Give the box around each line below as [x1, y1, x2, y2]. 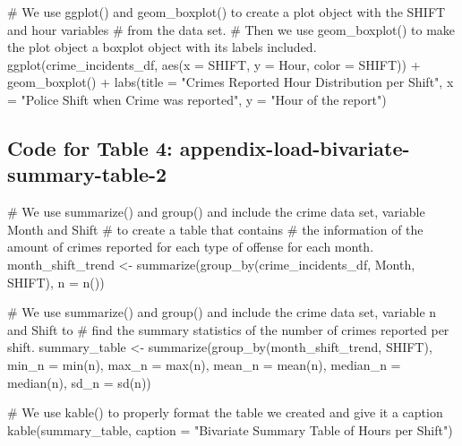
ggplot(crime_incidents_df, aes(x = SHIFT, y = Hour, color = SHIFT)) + [7, 55, 421, 73]
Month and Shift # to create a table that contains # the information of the [7, 219, 423, 238]
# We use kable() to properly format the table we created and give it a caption [7, 403, 443, 422]
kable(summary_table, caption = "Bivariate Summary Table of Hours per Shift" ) [7, 420, 453, 439]
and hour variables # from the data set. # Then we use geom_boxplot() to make [7, 20, 456, 39]
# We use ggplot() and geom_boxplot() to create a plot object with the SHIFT [7, 3, 446, 21]
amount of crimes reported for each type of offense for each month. [7, 237, 374, 256]
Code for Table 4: [7, 133, 173, 161]
